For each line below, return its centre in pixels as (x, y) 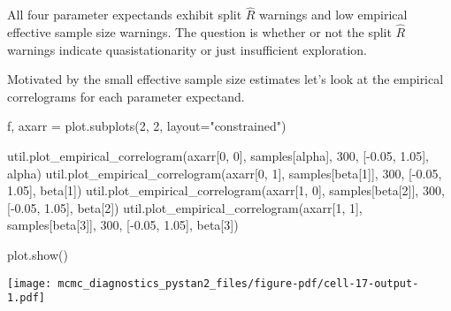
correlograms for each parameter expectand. (126, 96)
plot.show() (38, 254)
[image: (30, 283)
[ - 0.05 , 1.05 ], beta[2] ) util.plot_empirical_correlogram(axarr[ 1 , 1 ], (185, 207)
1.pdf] (26, 298)
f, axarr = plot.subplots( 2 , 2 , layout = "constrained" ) (147, 126)
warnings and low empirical (333, 15)
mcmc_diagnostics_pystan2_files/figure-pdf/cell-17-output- (238, 283)
